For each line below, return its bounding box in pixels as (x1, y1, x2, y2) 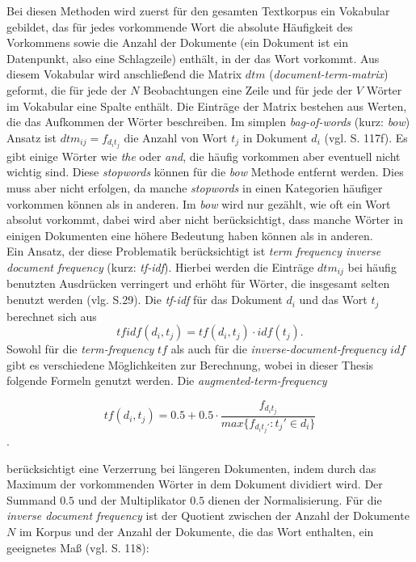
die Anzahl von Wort (124, 129, 228, 146)
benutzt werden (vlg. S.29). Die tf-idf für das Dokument (6, 291, 283, 308)
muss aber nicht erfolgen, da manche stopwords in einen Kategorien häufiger (6, 180, 383, 196)
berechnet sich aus (6, 307, 97, 324)
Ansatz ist (6, 129, 57, 146)
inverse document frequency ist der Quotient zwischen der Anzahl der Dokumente (6, 507, 410, 524)
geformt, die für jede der (6, 81, 127, 98)
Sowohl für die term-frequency (6, 340, 154, 357)
